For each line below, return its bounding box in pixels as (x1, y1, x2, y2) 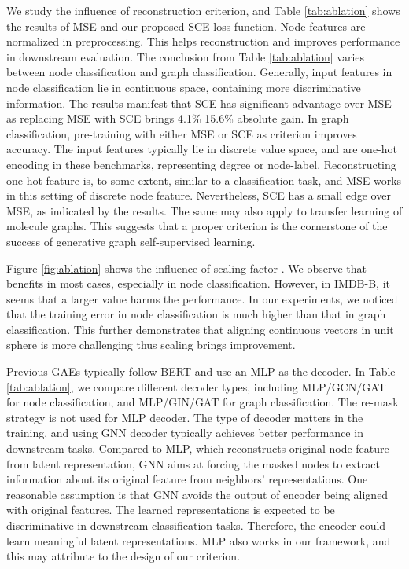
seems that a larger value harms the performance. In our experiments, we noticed (6, 290, 398, 307)
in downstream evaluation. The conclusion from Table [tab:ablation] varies (6, 48, 365, 64)
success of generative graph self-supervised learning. (6, 233, 256, 249)
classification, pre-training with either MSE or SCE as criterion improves (6, 125, 357, 141)
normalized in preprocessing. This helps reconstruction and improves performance (6, 33, 400, 50)
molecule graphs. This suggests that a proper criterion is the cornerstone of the (6, 218, 388, 234)
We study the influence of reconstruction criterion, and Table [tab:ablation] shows (6, 2, 400, 18)
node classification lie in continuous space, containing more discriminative (6, 79, 361, 95)
